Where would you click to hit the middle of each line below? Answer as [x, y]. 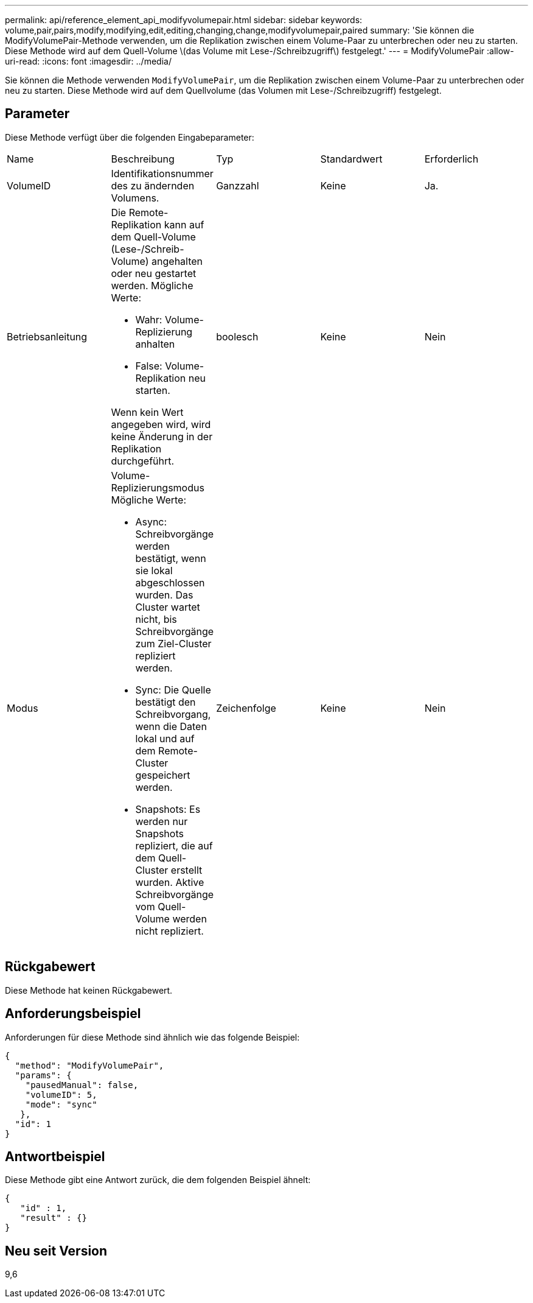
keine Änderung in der [162, 436]
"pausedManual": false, [82, 1085]
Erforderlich [451, 159]
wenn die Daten [171, 726]
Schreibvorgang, [173, 714]
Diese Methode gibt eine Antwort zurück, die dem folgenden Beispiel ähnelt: [158, 1180]
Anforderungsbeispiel [73, 1014]
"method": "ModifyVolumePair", [89, 1065]
